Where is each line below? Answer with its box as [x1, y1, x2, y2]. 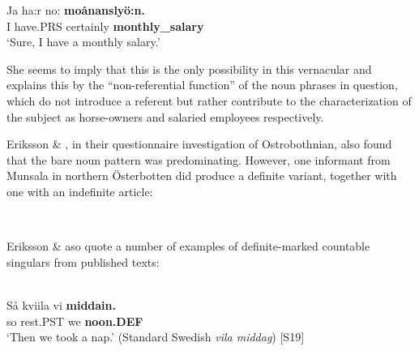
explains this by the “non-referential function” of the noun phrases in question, [6, 76, 398, 93]
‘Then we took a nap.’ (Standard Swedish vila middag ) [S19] [6, 328, 305, 345]
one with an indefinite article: [6, 182, 153, 199]
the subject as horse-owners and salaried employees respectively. [6, 108, 324, 125]
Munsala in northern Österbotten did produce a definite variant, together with [6, 167, 397, 184]
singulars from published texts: [6, 253, 160, 270]
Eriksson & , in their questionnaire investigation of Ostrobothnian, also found [6, 135, 392, 152]
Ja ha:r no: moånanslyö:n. [6, 2, 145, 18]
